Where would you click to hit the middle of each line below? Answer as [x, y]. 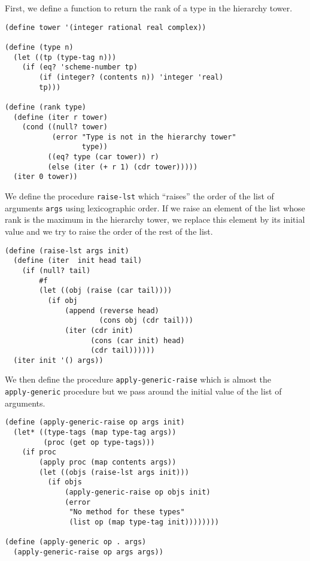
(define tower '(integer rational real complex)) [106, 27]
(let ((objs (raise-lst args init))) [114, 472]
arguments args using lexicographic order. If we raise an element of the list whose [155, 207]
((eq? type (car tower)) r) [103, 157]
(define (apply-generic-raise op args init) [95, 422]
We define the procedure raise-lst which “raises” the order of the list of [139, 196]
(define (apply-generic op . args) [76, 542]
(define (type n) [39, 47]
